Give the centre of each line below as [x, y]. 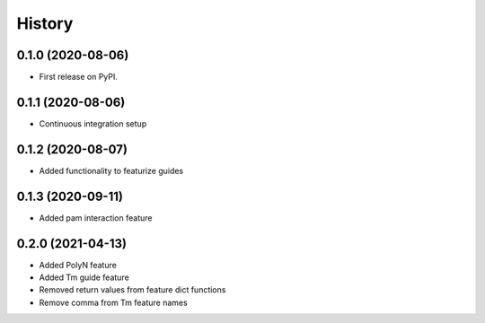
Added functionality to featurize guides [111, 170]
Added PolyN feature [78, 265]
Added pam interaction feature [96, 218]
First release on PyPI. [79, 77]
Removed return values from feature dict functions [132, 290]
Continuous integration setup [93, 123]
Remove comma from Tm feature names [113, 302]
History [45, 23]
